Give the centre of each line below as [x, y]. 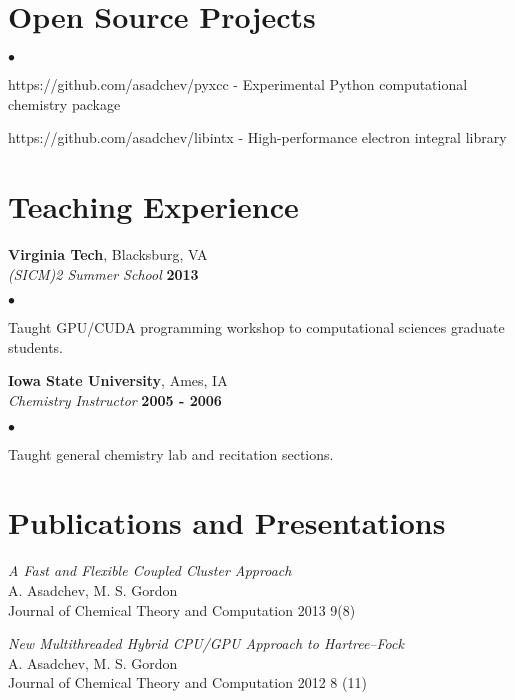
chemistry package [64, 103]
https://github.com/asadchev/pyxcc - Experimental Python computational [238, 84]
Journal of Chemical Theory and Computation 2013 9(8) [182, 609]
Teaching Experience [153, 206]
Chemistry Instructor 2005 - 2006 [115, 400]
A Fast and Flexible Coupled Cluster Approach [150, 570]
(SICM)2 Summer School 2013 [103, 273]
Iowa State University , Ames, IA [118, 380]
